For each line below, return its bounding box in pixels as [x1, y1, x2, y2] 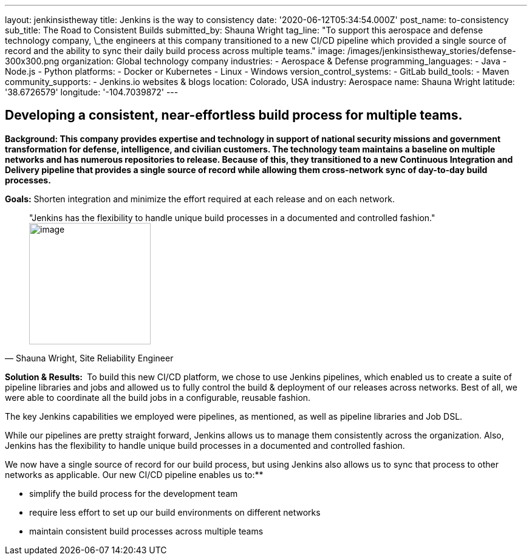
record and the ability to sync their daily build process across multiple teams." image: [5, 46, 346, 56]
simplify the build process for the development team [29, 488, 238, 499]
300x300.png [5, 56, 60, 66]
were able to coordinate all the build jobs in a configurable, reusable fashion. [5, 392, 311, 403]
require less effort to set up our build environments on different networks [29, 507, 321, 517]
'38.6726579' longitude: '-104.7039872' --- [5, 87, 179, 97]
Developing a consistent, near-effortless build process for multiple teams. [5, 108, 463, 123]
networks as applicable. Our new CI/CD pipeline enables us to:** [5, 469, 264, 480]
